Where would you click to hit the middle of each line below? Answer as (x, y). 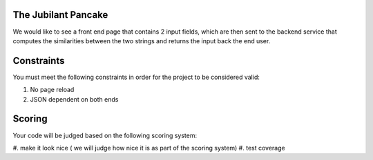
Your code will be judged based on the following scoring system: (105, 135)
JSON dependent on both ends (74, 99)
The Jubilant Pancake (60, 15)
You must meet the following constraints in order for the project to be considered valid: (136, 77)
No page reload (52, 90)
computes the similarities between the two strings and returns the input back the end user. (142, 41)
